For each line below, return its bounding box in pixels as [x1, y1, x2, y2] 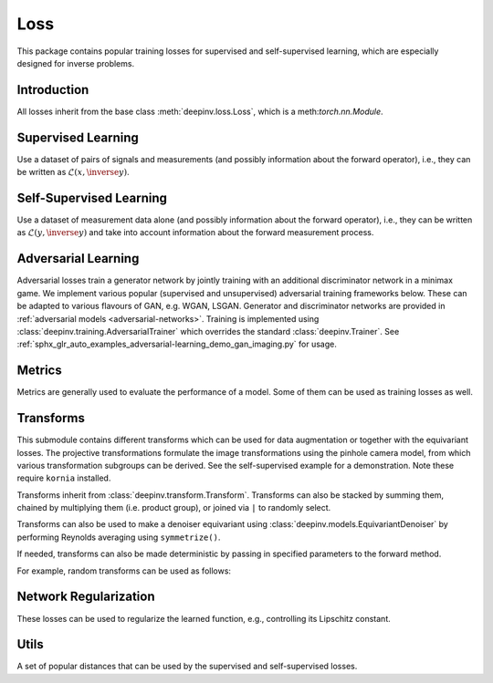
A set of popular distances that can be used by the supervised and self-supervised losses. [16, 661, 358, 672]
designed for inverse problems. [16, 57, 135, 68]
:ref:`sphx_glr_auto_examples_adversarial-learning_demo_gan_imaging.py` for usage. [16, 338, 337, 350]
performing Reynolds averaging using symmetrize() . [16, 532, 221, 543]
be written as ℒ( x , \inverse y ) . [16, 167, 130, 178]
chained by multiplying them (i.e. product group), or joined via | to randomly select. [16, 502, 331, 513]
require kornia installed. [16, 472, 111, 483]
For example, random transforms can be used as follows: [16, 565, 232, 576]
